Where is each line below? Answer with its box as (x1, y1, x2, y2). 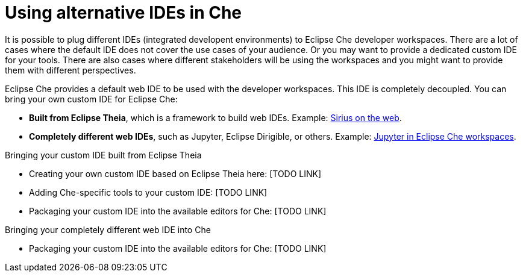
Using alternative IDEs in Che (5, 2, 242, 23)
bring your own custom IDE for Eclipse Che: (5, 93, 178, 104)
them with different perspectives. (5, 64, 136, 75)
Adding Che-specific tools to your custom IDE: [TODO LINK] (29, 187, 268, 198)
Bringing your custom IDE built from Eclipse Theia (5, 149, 202, 160)
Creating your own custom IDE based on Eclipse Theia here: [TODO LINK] (29, 168, 322, 179)
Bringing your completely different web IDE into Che (5, 224, 211, 235)
